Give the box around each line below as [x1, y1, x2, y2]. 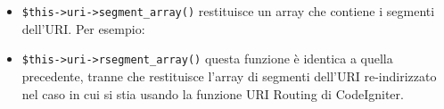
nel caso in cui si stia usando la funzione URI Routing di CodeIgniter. [21, 84, 404, 103]
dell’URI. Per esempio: [21, 19, 145, 38]
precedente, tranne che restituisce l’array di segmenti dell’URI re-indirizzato [21, 66, 437, 85]
